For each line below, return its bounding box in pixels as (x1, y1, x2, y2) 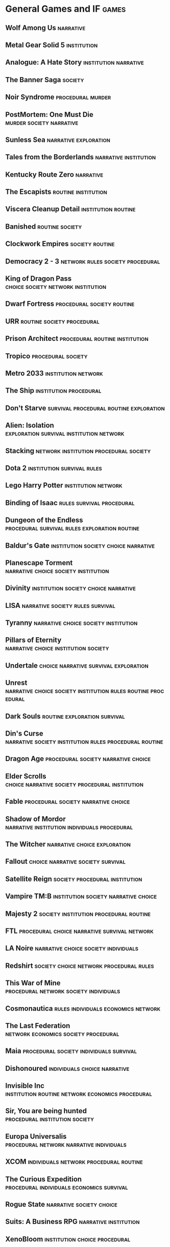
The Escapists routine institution (5, 187, 107, 197)
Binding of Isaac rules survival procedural (5, 498, 135, 507)
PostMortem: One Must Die (5, 110, 93, 119)
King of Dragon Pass (5, 274, 72, 283)
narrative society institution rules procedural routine (5, 737, 163, 746)
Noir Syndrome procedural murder (5, 93, 111, 102)
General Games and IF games (5, 3, 126, 15)
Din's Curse (5, 729, 43, 738)
